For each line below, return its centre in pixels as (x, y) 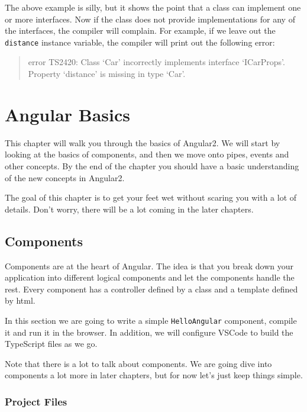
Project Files (36, 401)
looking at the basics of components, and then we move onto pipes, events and (147, 154)
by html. (20, 300)
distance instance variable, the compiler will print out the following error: (140, 42)
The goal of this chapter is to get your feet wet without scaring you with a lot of (151, 197)
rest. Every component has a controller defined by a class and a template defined (151, 289)
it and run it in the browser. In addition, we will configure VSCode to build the (149, 332)
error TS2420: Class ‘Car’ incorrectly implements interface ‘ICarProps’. (156, 62)
